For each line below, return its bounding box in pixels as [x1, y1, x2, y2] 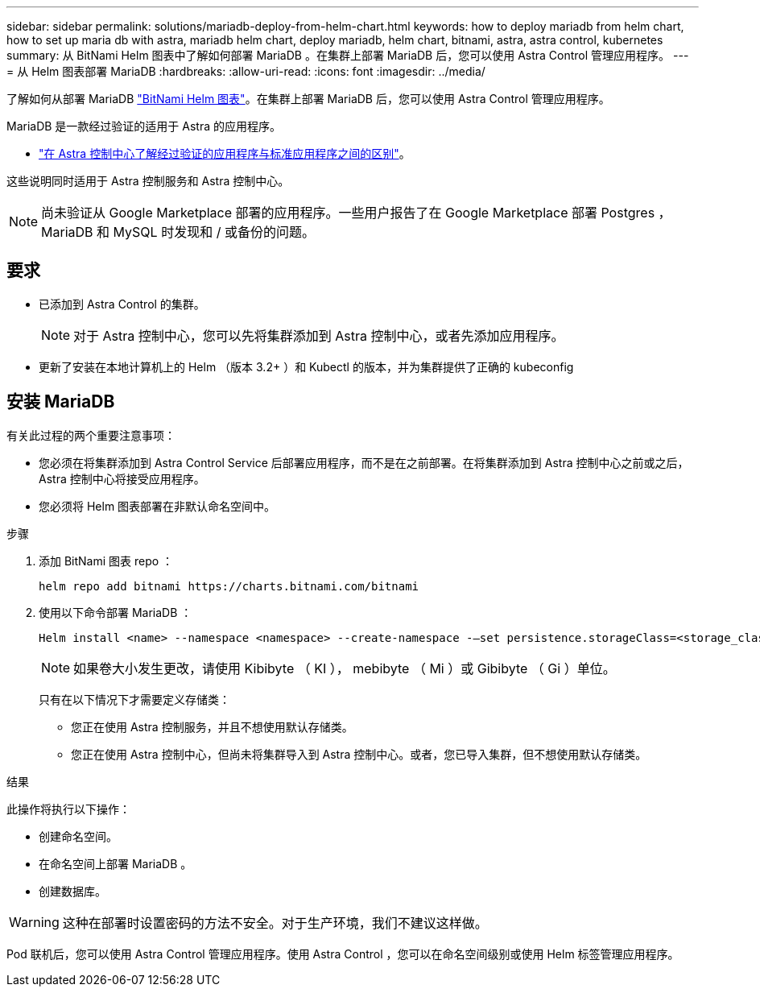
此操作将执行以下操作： [6, 801, 130, 816]
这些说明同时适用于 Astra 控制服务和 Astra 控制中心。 [6, 174, 290, 188]
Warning [9, 913, 60, 930]
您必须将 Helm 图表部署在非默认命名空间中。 [39, 499, 276, 513]
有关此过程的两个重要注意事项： [6, 428, 176, 442]
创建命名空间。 [39, 829, 118, 843]
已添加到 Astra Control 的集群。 [39, 296, 205, 311]
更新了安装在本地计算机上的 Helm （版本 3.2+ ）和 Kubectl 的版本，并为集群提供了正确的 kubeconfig [39, 359, 574, 374]
